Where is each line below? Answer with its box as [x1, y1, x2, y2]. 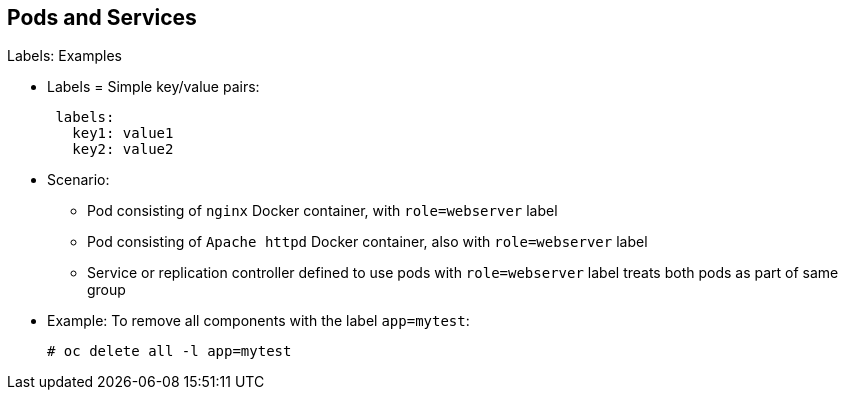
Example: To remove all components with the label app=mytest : [47, 312, 470, 330]
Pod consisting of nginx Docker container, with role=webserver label [87, 202, 558, 220]
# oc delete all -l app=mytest [47, 343, 292, 360]
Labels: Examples [7, 47, 122, 65]
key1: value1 [72, 125, 174, 142]
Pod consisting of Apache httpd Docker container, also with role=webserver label [87, 233, 648, 251]
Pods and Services [7, 5, 197, 30]
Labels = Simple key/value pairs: [47, 78, 260, 96]
